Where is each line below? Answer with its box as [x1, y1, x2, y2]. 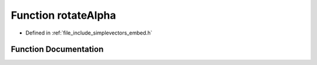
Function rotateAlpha [11, 9, 116, 22]
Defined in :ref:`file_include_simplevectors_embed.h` [25, 29, 153, 36]
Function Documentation [11, 45, 104, 54]
